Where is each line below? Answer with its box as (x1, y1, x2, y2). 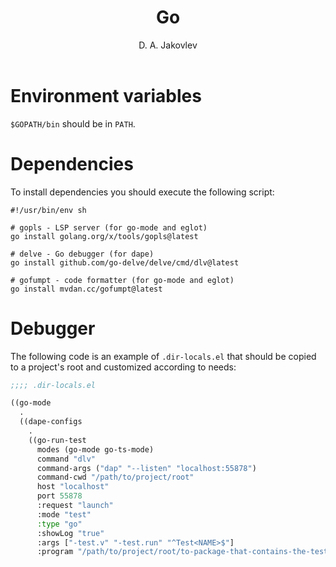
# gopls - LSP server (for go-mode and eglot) (10, 222, 208, 233)
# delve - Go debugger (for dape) (10, 249, 155, 259)
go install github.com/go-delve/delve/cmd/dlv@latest (10, 257, 240, 268)
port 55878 (36, 491, 83, 501)
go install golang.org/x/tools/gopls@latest (10, 231, 199, 241)
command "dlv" (36, 454, 97, 464)
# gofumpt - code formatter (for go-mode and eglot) (10, 275, 235, 285)
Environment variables (10, 84, 202, 107)
